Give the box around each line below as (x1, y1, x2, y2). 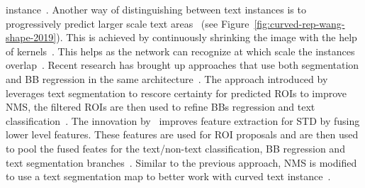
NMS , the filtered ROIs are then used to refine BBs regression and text (6, 99, 315, 114)
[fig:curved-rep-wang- (254, 16, 345, 31)
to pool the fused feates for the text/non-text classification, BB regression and (6, 140, 345, 155)
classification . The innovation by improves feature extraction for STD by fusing (6, 113, 360, 128)
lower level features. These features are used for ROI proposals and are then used (6, 127, 359, 142)
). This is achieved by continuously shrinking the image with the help (56, 30, 357, 45)
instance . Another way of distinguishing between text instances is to (6, 2, 306, 16)
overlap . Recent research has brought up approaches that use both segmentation (6, 57, 359, 72)
